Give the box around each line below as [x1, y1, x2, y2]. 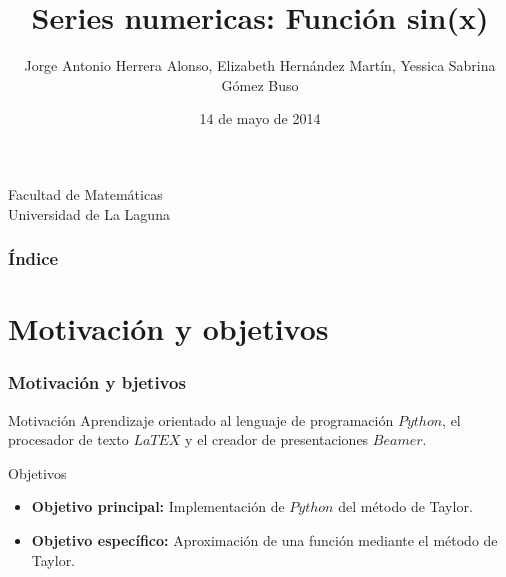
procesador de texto [8, 429, 129, 450]
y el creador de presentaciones [185, 429, 369, 450]
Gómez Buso [221, 74, 299, 95]
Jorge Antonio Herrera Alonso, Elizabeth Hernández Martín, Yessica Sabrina [24, 55, 496, 76]
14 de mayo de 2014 [199, 108, 321, 129]
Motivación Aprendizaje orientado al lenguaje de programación [8, 409, 394, 430]
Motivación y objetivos [8, 308, 329, 349]
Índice [8, 246, 59, 271]
